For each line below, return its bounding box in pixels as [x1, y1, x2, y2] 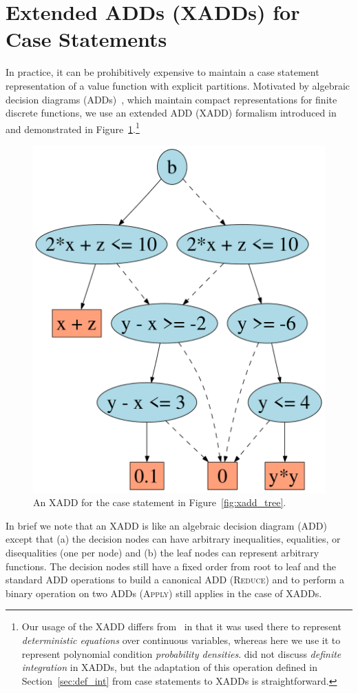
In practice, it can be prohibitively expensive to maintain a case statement [6, 65, 319, 79]
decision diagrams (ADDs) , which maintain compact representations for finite [6, 92, 337, 106]
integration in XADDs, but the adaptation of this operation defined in [21, 660, 317, 674]
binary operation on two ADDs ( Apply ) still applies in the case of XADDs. [6, 585, 322, 600]
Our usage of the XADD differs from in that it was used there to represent [21, 619, 341, 634]
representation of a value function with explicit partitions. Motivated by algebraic [6, 78, 350, 92]
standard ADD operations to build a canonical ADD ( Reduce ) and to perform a [6, 572, 344, 587]
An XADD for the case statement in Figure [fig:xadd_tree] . [33, 495, 286, 510]
